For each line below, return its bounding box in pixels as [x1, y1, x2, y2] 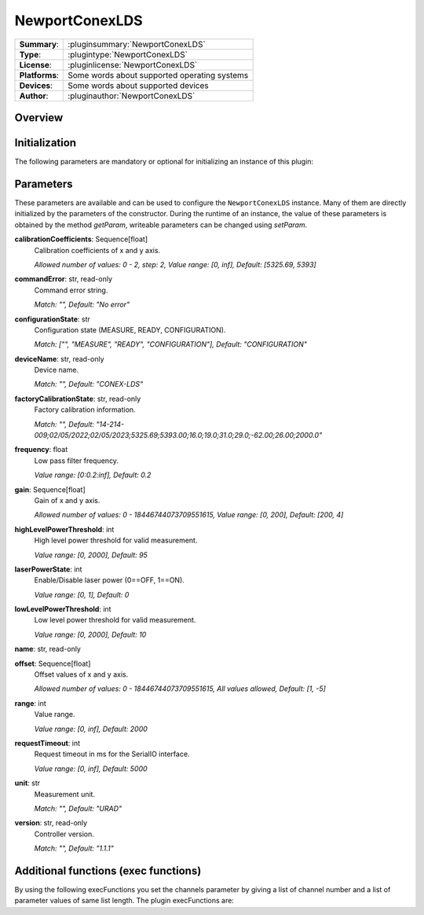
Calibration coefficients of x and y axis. [34, 245, 161, 255]
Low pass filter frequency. [34, 456, 119, 465]
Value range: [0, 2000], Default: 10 [34, 630, 147, 639]
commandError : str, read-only [14, 274, 113, 284]
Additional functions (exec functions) [14, 864, 202, 877]
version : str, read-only [14, 818, 88, 828]
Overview [14, 111, 64, 124]
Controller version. [34, 829, 94, 839]
